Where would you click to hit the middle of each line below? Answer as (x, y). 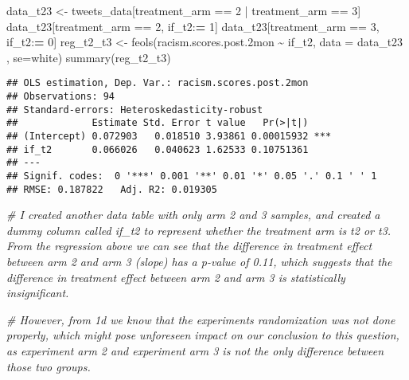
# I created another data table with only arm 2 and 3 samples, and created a (193, 215)
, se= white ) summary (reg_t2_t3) (89, 57)
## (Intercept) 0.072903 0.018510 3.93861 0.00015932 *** (169, 136)
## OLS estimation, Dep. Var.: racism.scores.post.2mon (158, 83)
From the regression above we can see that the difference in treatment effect (189, 246)
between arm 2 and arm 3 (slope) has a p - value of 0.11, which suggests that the (199, 262)
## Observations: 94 (61, 97)
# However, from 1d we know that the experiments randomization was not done (201, 319)
